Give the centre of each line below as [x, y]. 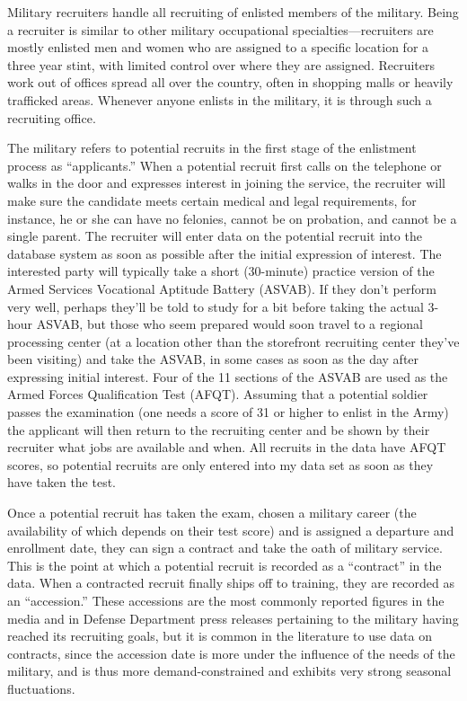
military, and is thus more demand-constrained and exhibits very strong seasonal [229, 671]
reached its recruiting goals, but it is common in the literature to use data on [220, 636]
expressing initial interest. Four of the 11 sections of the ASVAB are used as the [228, 376]
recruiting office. [52, 117]
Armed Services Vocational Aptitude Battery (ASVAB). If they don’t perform [222, 288]
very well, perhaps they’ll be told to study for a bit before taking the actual [216, 306]
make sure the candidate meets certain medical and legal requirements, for [212, 200]
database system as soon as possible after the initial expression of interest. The [225, 253]
